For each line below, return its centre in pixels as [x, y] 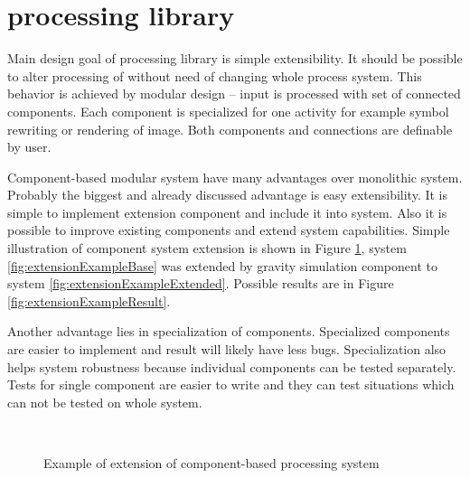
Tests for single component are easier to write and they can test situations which [231, 384]
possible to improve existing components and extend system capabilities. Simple [229, 230]
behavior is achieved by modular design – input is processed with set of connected [234, 94]
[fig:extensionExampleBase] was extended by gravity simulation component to [222, 265]
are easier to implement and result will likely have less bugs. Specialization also [227, 349]
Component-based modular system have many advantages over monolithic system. [235, 177]
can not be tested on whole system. [105, 402]
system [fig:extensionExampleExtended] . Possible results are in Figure [201, 283]
